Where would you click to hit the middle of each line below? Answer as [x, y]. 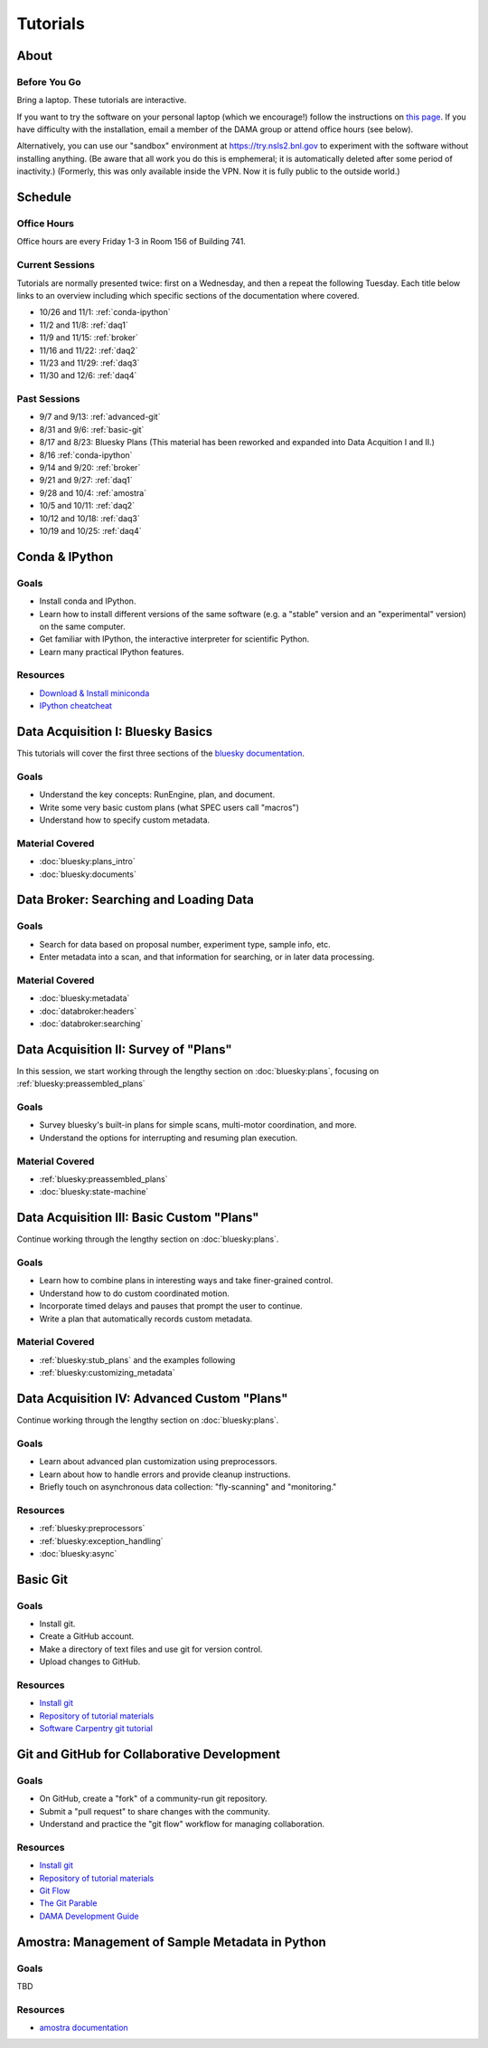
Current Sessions [56, 265]
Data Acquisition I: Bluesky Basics [115, 732]
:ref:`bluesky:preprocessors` [92, 1529]
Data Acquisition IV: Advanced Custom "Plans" [152, 1398]
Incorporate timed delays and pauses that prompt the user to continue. [171, 1306]
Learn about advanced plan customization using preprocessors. [158, 1462]
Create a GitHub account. [87, 1636]
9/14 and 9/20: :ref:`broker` [90, 467]
